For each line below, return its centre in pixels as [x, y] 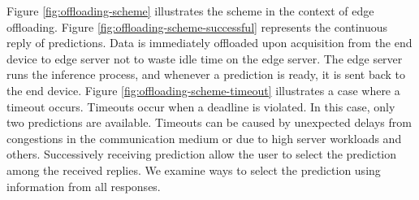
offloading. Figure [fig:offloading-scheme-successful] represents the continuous [197, 26]
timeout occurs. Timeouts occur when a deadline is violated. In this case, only [201, 106]
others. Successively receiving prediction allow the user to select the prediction [202, 154]
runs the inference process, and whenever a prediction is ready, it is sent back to [206, 74]
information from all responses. [84, 186]
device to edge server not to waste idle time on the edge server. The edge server [205, 58]
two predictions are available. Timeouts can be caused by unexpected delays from [209, 122]
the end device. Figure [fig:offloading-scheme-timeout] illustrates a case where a [203, 90]
